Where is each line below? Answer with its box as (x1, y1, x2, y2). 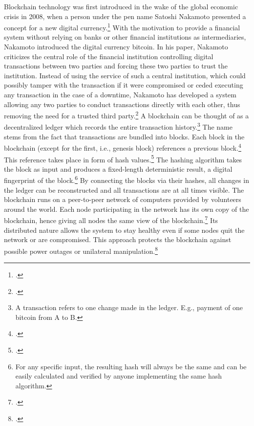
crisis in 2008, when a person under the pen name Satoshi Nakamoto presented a (4, 11, 246, 21)
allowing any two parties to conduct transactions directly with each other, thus (4, 99, 240, 109)
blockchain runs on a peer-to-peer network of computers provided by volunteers (4, 194, 241, 204)
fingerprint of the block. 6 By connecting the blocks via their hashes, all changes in (4, 174, 249, 185)
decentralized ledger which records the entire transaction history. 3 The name (4, 120, 233, 132)
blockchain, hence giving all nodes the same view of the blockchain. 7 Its (4, 214, 218, 225)
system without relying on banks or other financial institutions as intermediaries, (4, 32, 246, 42)
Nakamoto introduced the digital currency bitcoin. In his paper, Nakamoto (4, 42, 228, 52)
